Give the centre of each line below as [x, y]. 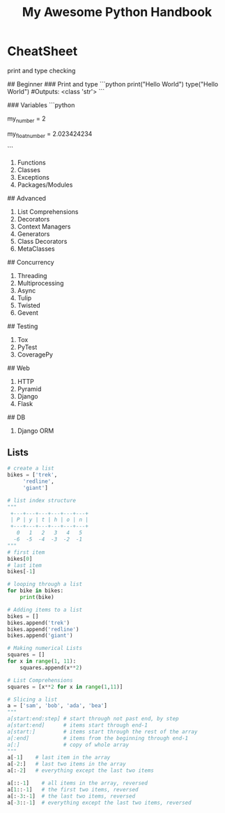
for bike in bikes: [36, 591]
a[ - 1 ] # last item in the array [59, 758]
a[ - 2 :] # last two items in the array [67, 764]
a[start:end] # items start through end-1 [78, 725]
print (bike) [37, 597]
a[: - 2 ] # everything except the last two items [81, 771]
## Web [18, 368]
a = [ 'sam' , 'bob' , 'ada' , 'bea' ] [57, 706]
